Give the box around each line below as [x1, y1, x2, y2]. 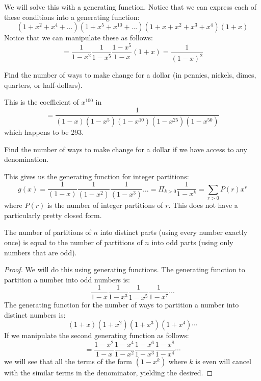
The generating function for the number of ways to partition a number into [4, 299, 239, 310]
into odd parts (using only [151, 236, 233, 247]
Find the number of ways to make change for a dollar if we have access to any [4, 144, 247, 154]
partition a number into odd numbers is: [4, 274, 130, 284]
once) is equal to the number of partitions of [4, 236, 143, 247]
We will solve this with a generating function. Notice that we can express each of [4, 2, 257, 12]
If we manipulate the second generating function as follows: [4, 330, 189, 341]
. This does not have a [168, 200, 238, 210]
